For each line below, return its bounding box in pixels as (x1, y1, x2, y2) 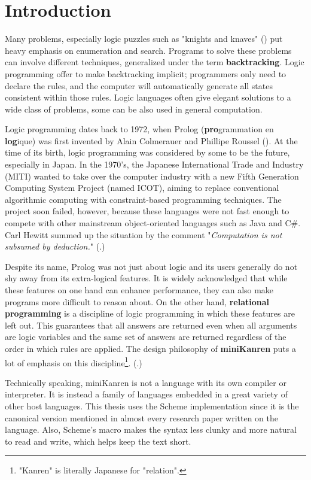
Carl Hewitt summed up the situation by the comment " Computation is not (5, 228, 282, 241)
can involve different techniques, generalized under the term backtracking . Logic (5, 56, 304, 68)
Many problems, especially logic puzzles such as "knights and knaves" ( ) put (5, 32, 283, 45)
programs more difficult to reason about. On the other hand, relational (5, 295, 269, 308)
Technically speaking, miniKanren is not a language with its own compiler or (5, 376, 286, 388)
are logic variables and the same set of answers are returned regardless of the (5, 330, 286, 343)
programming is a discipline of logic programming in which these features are (5, 307, 295, 320)
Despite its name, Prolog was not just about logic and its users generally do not (5, 260, 298, 272)
